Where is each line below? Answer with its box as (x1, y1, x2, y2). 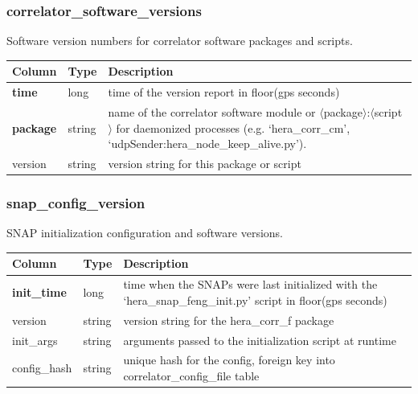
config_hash (12, 359, 72, 376)
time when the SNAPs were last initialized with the (123, 276, 378, 293)
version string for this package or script (108, 155, 301, 172)
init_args (12, 331, 58, 348)
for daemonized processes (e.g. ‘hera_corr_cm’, (116, 119, 350, 136)
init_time (12, 284, 67, 301)
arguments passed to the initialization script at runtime (123, 331, 396, 348)
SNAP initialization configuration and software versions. (6, 224, 283, 241)
